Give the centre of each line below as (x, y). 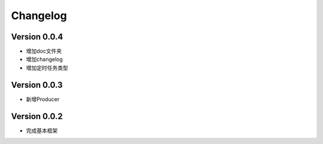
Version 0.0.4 (37, 37)
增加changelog (44, 59)
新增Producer (43, 99)
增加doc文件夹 (44, 51)
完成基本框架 (42, 130)
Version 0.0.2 (37, 116)
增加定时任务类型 (47, 68)
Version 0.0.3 (37, 85)
